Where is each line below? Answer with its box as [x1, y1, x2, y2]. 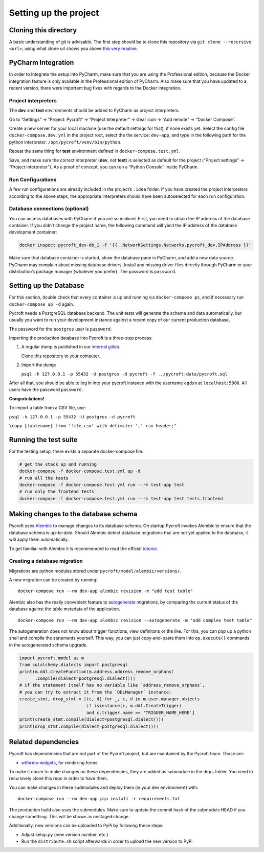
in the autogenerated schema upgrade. [9, 642, 88, 648]
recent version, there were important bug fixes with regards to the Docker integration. [9, 85, 182, 91]
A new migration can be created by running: [9, 577, 98, 583]
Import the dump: [21, 362, 56, 368]
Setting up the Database [9, 281, 85, 290]
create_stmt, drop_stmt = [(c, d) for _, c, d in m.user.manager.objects [19, 696, 200, 702]
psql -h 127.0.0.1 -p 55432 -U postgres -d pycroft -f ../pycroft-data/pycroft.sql [21, 371, 228, 377]
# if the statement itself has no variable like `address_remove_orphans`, [19, 683, 205, 688]
